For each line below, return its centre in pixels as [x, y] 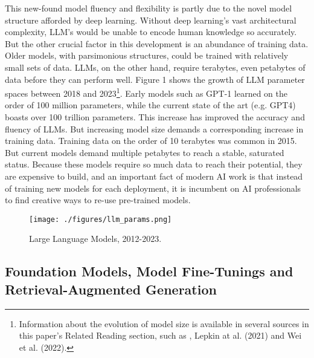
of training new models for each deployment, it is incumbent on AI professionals [153, 188]
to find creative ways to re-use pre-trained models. [98, 200]
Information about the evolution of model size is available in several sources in [164, 323]
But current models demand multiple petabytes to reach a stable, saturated [145, 152]
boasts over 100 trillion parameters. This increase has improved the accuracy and [155, 117]
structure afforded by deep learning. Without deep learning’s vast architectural [151, 20]
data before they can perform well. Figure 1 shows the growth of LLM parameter [155, 79]
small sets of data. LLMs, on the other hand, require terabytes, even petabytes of [155, 67]
